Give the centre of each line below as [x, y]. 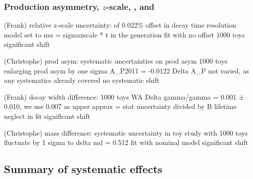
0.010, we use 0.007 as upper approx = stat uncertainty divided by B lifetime [120, 106]
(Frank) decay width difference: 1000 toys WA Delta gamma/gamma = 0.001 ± [124, 96]
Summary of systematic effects [83, 169]
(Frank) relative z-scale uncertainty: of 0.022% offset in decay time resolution [120, 25]
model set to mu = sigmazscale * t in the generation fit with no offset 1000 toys [125, 34]
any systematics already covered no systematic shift [82, 80]
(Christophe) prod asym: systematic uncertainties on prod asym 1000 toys [116, 61]
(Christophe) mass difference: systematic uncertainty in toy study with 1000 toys [126, 132]
